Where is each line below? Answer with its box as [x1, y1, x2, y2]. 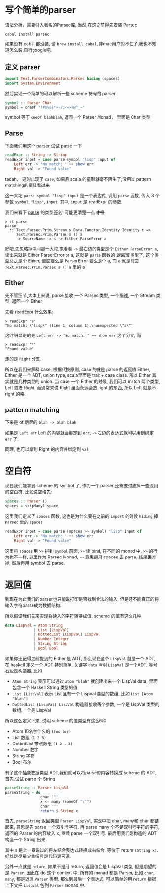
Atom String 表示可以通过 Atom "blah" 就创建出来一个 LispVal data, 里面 [12, 678, 158, 684]
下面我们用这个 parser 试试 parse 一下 [5, 143, 82, 149]
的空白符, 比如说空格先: [5, 489, 53, 495]
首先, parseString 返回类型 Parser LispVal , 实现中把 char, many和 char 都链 [5, 818, 159, 824]
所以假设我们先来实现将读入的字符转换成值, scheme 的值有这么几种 [5, 613, 142, 619]
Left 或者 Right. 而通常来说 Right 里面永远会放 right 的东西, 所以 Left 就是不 [5, 385, 157, 391]
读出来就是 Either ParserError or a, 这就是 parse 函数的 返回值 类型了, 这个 [5, 252, 155, 258]
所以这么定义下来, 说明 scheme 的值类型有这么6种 [5, 717, 107, 723]
